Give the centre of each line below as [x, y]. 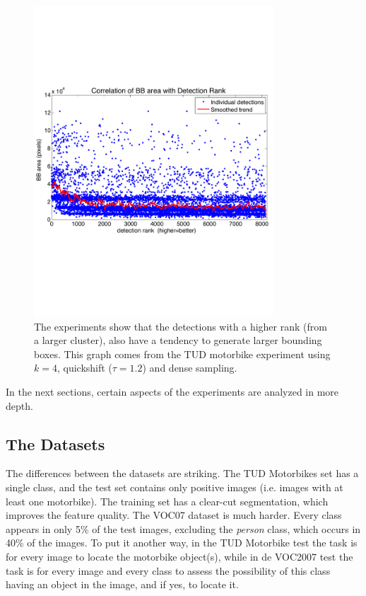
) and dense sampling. [190, 368]
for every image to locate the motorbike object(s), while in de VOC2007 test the [179, 557]
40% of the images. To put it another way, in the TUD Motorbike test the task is [182, 543]
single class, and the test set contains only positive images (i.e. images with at [175, 487]
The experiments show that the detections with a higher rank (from [181, 326]
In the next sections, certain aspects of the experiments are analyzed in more [172, 392]
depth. [19, 405]
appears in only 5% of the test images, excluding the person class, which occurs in [183, 528]
